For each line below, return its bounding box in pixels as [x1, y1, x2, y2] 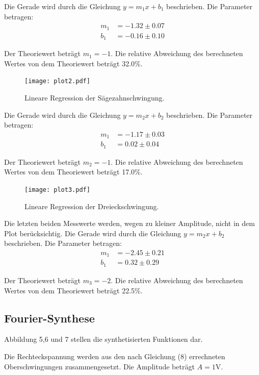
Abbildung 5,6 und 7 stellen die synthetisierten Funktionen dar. [4, 334, 203, 344]
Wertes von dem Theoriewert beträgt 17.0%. [4, 166, 143, 177]
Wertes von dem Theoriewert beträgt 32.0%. [4, 58, 143, 68]
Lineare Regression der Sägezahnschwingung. [24, 92, 165, 103]
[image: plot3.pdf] [24, 186, 90, 193]
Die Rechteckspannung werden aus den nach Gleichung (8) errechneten [4, 351, 225, 361]
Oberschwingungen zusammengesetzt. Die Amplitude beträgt [4, 361, 195, 371]
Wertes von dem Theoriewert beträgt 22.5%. [4, 285, 143, 295]
